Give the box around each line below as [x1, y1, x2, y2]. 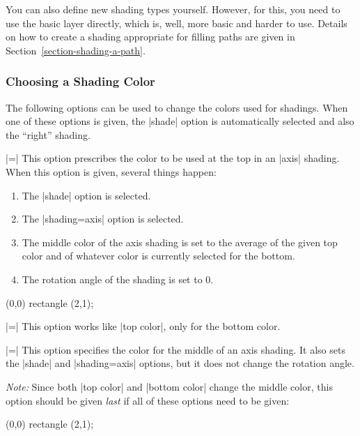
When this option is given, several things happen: [6, 164, 217, 179]
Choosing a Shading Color [6, 73, 155, 90]
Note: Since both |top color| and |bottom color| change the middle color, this [6, 379, 333, 393]
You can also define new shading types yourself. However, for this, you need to [6, 2, 341, 16]
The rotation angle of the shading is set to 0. [22, 271, 214, 286]
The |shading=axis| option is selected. [22, 211, 184, 226]
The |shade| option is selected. [22, 188, 151, 202]
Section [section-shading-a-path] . [6, 43, 146, 57]
